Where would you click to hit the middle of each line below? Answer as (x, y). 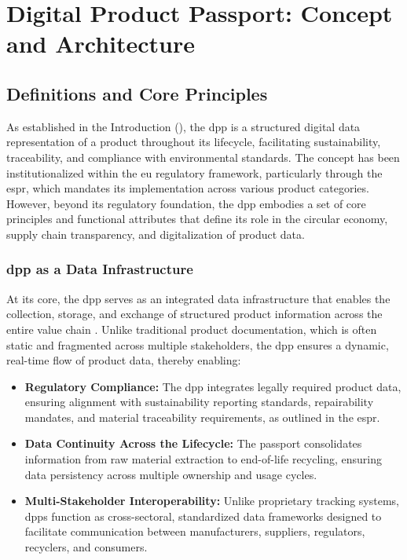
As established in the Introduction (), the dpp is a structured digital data (183, 126)
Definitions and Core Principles (137, 93)
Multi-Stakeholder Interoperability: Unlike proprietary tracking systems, (212, 501)
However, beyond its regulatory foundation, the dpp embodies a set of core (186, 203)
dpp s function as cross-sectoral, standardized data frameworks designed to (203, 516)
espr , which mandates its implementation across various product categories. (188, 188)
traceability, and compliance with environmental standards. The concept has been (203, 157)
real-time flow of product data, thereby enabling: (124, 360)
